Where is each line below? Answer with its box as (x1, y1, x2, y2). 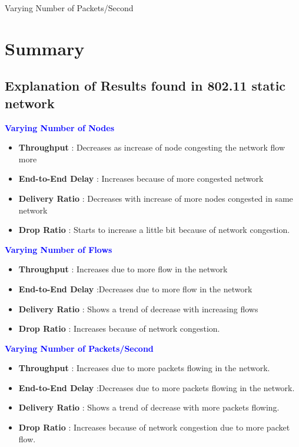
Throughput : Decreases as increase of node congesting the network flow (18, 141, 285, 154)
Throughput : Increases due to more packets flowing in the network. (18, 362, 270, 374)
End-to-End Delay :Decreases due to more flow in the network (18, 282, 253, 295)
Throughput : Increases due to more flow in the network (18, 263, 228, 275)
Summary (5, 36, 85, 60)
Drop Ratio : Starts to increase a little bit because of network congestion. (18, 223, 290, 236)
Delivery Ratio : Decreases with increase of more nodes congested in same (18, 192, 293, 204)
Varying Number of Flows (5, 243, 112, 255)
